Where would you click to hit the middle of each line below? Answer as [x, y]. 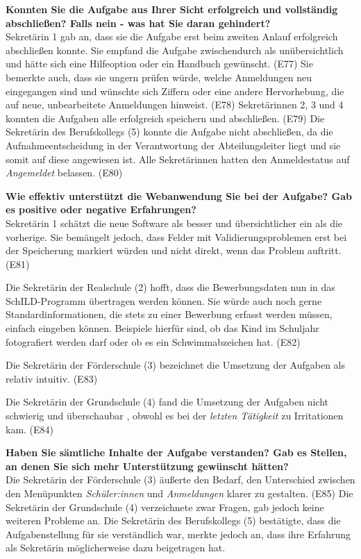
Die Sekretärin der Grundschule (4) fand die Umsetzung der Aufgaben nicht [167, 402]
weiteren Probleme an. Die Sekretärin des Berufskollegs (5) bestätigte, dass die [173, 520]
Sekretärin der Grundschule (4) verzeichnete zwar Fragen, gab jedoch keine [165, 507]
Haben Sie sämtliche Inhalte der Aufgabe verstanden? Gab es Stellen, [176, 452]
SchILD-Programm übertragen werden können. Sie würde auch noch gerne [164, 300]
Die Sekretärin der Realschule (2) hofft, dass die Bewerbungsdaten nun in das [170, 287]
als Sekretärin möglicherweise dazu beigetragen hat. [116, 548]
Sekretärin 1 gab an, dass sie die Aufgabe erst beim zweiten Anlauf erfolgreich [172, 36]
